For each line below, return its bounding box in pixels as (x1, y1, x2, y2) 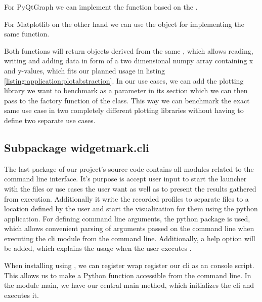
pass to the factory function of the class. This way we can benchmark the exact (4, 95, 250, 105)
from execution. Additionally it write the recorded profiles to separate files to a (4, 193, 249, 204)
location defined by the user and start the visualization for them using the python (4, 203, 258, 214)
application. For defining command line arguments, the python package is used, (4, 213, 250, 223)
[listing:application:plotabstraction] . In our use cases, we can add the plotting (4, 75, 244, 86)
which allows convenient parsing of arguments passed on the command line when (4, 223, 254, 234)
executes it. (4, 289, 39, 300)
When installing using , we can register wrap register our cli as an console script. (4, 260, 254, 271)
